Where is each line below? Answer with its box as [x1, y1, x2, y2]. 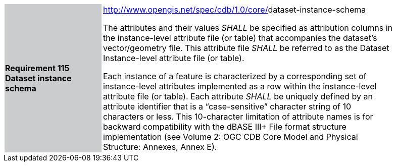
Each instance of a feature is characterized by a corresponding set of [103, 71, 367, 81]
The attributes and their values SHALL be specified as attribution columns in [103, 23, 392, 33]
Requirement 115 [5, 63, 70, 73]
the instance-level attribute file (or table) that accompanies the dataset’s [103, 33, 377, 43]
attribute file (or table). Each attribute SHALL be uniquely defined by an [103, 91, 373, 101]
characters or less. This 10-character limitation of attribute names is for [103, 112, 373, 122]
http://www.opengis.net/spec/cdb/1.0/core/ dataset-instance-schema [103, 5, 366, 15]
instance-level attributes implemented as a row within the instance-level [103, 81, 377, 91]
